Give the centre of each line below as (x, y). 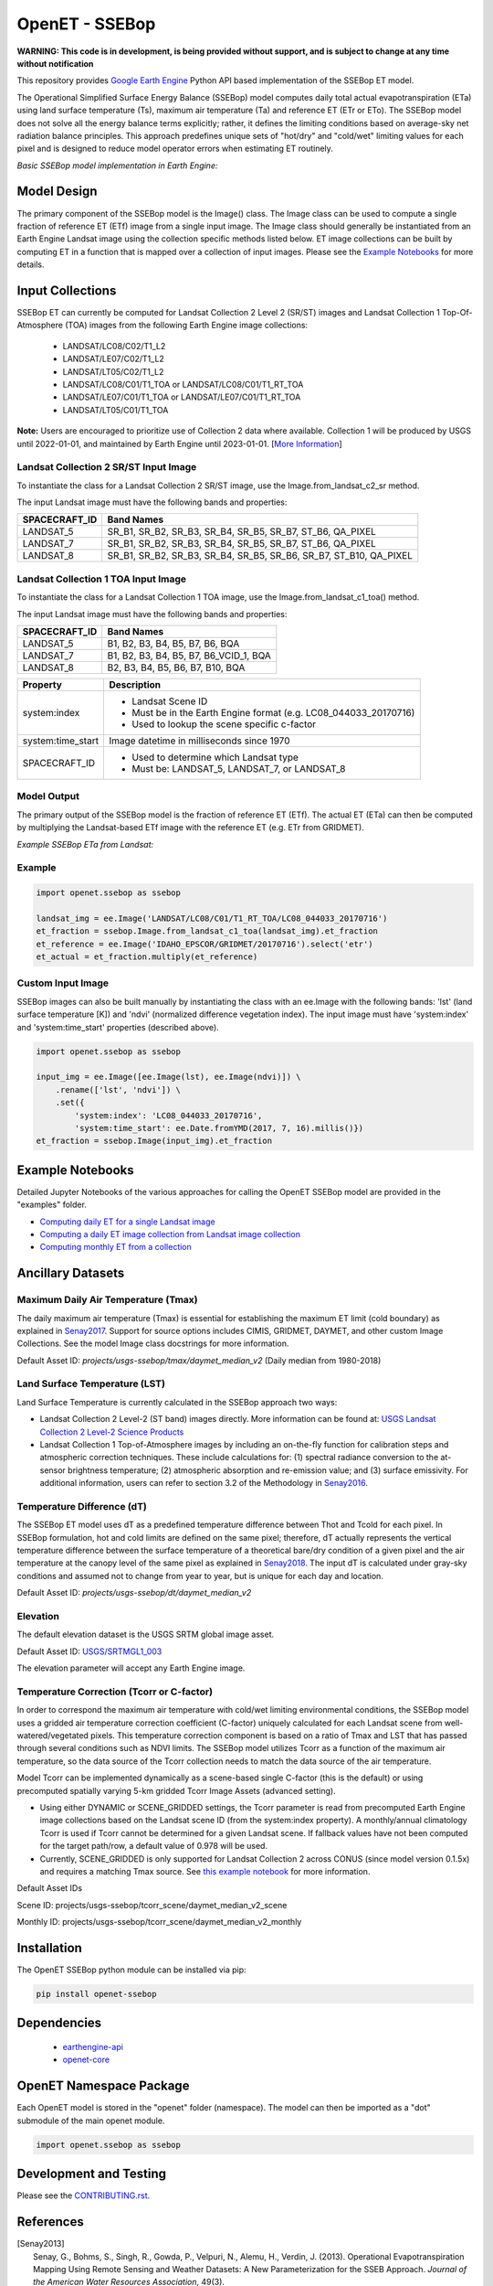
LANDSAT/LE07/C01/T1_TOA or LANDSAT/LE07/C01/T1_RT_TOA (182, 397)
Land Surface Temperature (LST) (91, 1383)
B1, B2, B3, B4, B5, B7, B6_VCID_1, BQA (189, 656)
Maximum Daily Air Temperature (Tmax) (107, 1300)
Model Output (48, 796)
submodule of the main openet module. (91, 2120)
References (50, 2222)
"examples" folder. (52, 1205)
